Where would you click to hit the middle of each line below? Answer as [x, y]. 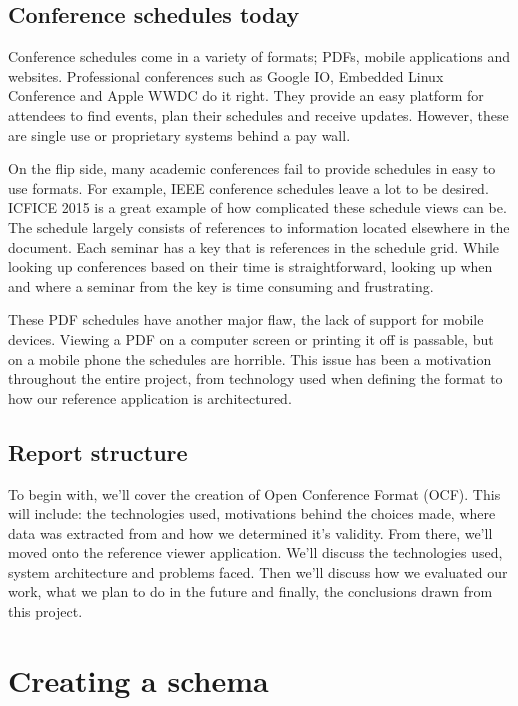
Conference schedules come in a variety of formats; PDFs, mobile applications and [259, 56]
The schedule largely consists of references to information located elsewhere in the [259, 226]
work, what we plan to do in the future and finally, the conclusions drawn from [250, 591]
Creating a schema [138, 679]
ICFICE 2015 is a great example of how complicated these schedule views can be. [257, 207]
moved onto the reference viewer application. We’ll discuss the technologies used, [255, 552]
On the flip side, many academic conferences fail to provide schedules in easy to [252, 168]
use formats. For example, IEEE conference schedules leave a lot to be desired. [248, 187]
